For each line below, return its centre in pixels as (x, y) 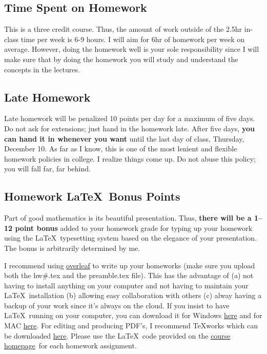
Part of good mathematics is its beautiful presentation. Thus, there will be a (128, 218)
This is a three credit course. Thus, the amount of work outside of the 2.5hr (123, 29)
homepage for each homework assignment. (70, 346)
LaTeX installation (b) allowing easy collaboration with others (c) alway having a (133, 295)
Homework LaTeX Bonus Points (92, 196)
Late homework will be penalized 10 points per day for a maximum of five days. (130, 118)
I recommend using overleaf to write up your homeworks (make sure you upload (130, 265)
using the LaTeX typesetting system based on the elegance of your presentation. (131, 238)
